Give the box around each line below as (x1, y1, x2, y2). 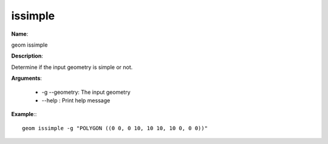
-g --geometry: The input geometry (41, 88, 131, 96)
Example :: (11, 111, 37, 118)
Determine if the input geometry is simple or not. (11, 64, 133, 71)
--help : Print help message (41, 97, 111, 104)
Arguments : (11, 74, 43, 82)
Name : (11, 30, 29, 38)
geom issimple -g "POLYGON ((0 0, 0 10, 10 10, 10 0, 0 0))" (22, 125, 208, 131)
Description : (11, 52, 44, 60)
